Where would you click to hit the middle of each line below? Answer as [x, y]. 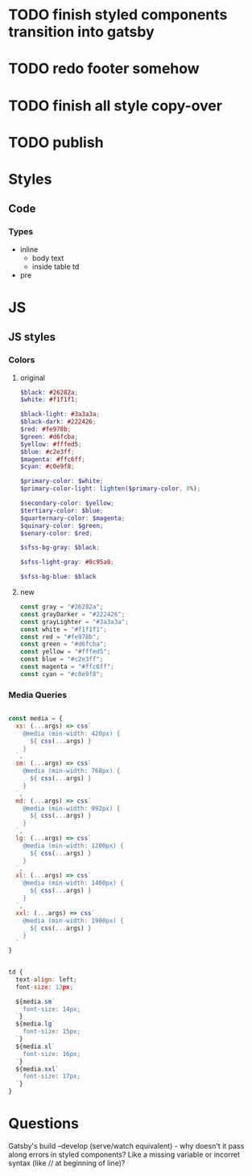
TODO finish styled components [118, 15]
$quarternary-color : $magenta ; [72, 518]
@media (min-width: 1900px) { [74, 920]
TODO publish [56, 142]
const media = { [35, 719]
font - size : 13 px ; [45, 987]
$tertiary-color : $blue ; [62, 510]
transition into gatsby [81, 32]
